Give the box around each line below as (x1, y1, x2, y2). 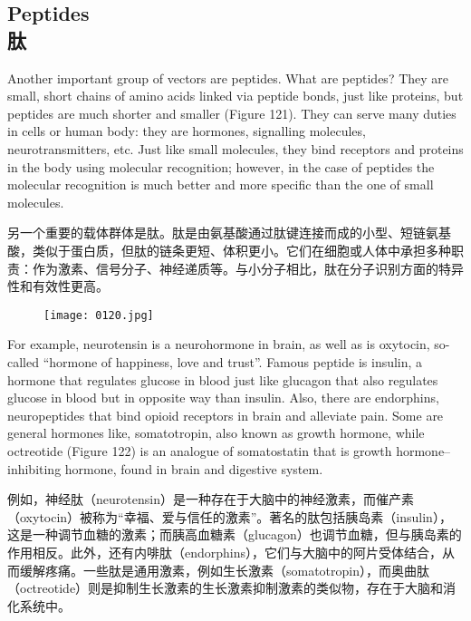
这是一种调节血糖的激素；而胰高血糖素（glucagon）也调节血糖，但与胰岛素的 (7, 525, 462, 544)
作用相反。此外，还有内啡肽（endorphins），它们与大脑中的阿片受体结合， (7, 542, 443, 561)
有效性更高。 (32, 277, 109, 296)
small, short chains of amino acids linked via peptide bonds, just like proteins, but (7, 86, 464, 105)
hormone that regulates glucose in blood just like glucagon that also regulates (7, 370, 438, 389)
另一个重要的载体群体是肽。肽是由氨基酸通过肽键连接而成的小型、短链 (7, 223, 426, 242)
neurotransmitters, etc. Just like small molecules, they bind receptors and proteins (7, 139, 464, 158)
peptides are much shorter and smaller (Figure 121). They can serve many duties (7, 103, 457, 122)
